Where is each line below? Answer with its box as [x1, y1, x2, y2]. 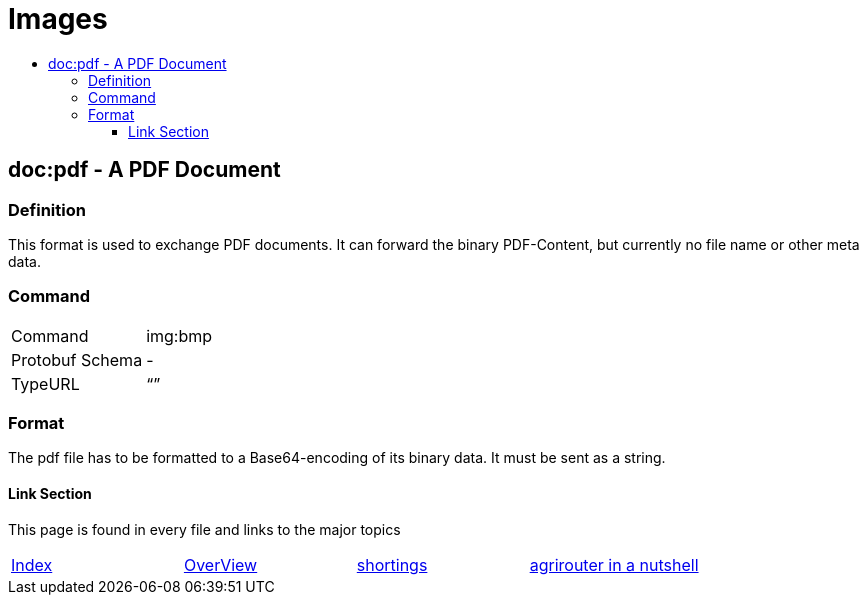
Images [8, 2, 108, 36]
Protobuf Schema [11, 349, 143, 370]
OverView [183, 554, 258, 575]
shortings [356, 554, 428, 575]
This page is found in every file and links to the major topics [8, 520, 401, 538]
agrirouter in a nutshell [529, 554, 699, 575]
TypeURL [11, 373, 80, 394]
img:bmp [146, 325, 213, 346]
